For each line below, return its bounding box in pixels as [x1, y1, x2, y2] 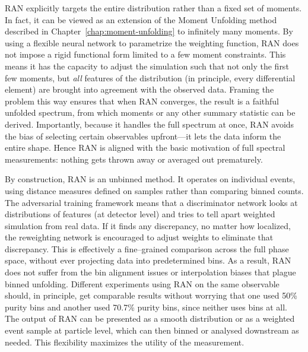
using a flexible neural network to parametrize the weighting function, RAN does [5, 36, 299, 49]
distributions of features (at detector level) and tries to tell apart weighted [5, 208, 275, 220]
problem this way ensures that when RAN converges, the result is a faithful [5, 94, 280, 107]
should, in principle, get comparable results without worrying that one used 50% [5, 289, 297, 302]
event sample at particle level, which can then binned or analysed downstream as [5, 324, 299, 337]
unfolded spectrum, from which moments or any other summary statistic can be [5, 106, 296, 119]
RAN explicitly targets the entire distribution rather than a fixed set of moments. [5, 2, 302, 14]
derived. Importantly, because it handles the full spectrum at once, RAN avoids [5, 118, 294, 130]
